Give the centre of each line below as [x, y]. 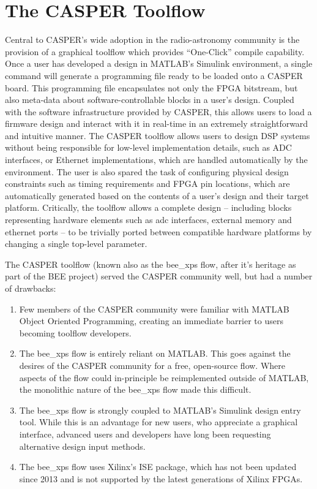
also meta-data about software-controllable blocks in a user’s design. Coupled [150, 100]
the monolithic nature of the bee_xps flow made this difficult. [135, 389]
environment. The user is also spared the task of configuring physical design [147, 171]
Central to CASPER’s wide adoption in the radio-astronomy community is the [152, 40]
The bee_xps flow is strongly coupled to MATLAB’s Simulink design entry [160, 410]
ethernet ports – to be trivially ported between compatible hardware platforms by [158, 231]
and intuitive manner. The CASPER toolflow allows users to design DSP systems [158, 135]
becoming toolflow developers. [75, 332]
